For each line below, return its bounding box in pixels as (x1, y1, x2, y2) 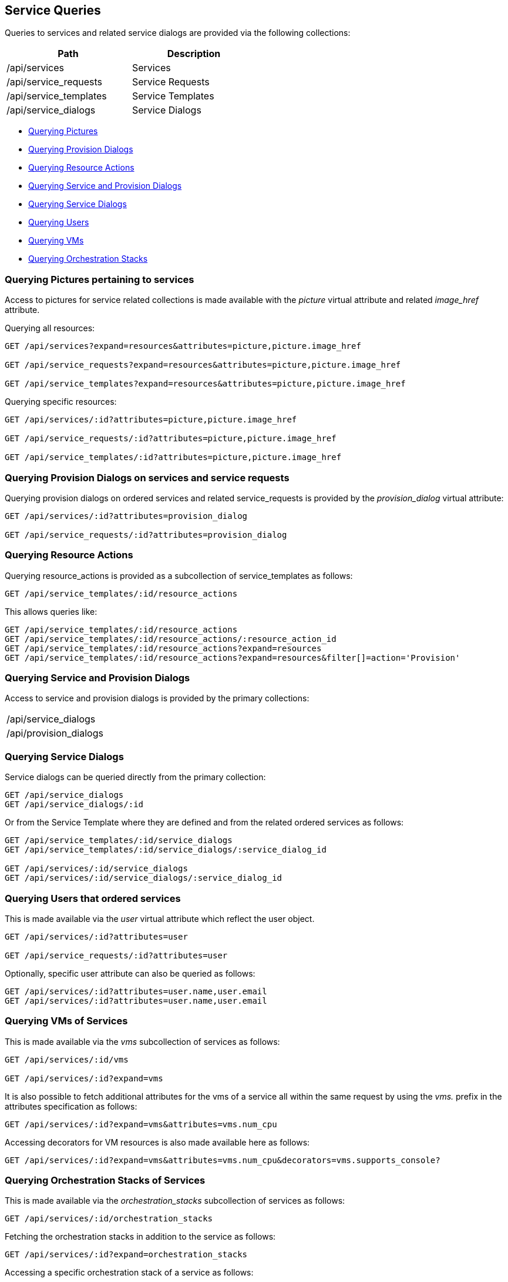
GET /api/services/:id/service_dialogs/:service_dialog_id (5, 873, 282, 883)
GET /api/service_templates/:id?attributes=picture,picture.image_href (5, 452, 342, 462)
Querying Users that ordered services (5, 892, 181, 904)
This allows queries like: (5, 606, 97, 617)
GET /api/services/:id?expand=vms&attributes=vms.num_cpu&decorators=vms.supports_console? (5, 1155, 440, 1165)
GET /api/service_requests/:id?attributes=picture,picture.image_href (5, 434, 337, 444)
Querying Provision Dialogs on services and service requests (5, 471, 290, 484)
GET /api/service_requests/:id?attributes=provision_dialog (5, 530, 287, 540)
